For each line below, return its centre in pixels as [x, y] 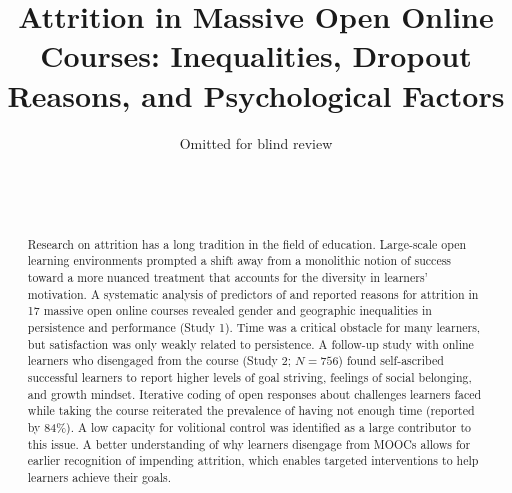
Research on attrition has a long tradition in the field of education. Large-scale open [247, 243]
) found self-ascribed [391, 360]
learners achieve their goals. [99, 476]
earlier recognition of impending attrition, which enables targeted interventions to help [253, 460]
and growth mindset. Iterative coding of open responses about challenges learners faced [254, 393]
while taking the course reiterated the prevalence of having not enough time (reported [251, 410]
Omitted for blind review [256, 142]
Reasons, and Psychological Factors [256, 94]
